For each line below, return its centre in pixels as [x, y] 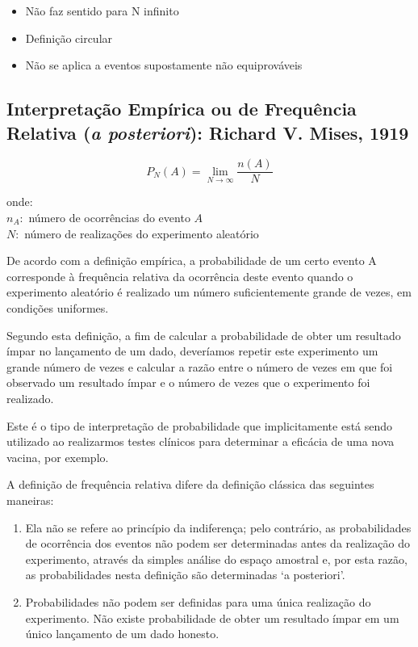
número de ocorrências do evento [109, 218]
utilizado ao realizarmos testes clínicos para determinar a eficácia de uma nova [201, 441]
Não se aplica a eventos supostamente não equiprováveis [164, 65]
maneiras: [30, 500]
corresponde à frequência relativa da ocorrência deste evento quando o [180, 276]
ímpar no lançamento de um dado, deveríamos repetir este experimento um [192, 351]
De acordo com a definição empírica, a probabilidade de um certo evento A [192, 260]
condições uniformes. [58, 308]
